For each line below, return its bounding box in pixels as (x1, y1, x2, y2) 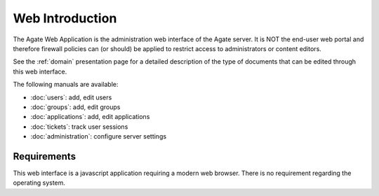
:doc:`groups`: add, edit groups (30, 102, 121, 111)
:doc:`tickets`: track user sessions (30, 122, 128, 131)
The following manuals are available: (13, 80, 119, 89)
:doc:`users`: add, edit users (30, 93, 112, 101)
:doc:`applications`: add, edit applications (30, 113, 150, 121)
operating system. (13, 178, 66, 187)
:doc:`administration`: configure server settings (30, 132, 167, 141)
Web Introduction (13, 10, 117, 26)
